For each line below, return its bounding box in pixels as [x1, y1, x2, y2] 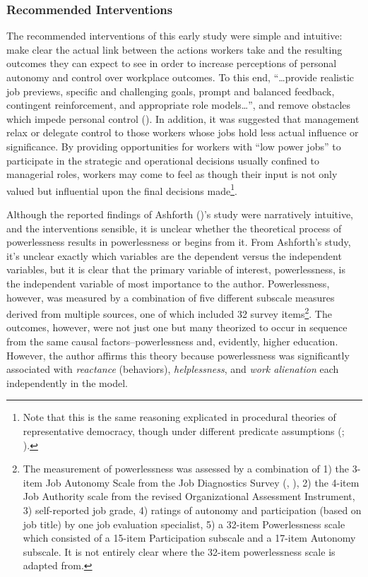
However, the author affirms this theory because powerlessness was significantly [6, 347, 350, 362]
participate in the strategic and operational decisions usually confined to [6, 153, 320, 167]
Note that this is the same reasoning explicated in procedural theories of [23, 410, 336, 424]
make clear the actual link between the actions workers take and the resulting [6, 42, 343, 56]
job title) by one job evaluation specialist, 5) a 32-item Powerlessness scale [23, 516, 345, 531]
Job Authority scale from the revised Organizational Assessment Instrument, [23, 489, 355, 504]
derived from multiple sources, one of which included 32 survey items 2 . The [6, 304, 332, 321]
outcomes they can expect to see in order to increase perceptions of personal [6, 56, 337, 71]
